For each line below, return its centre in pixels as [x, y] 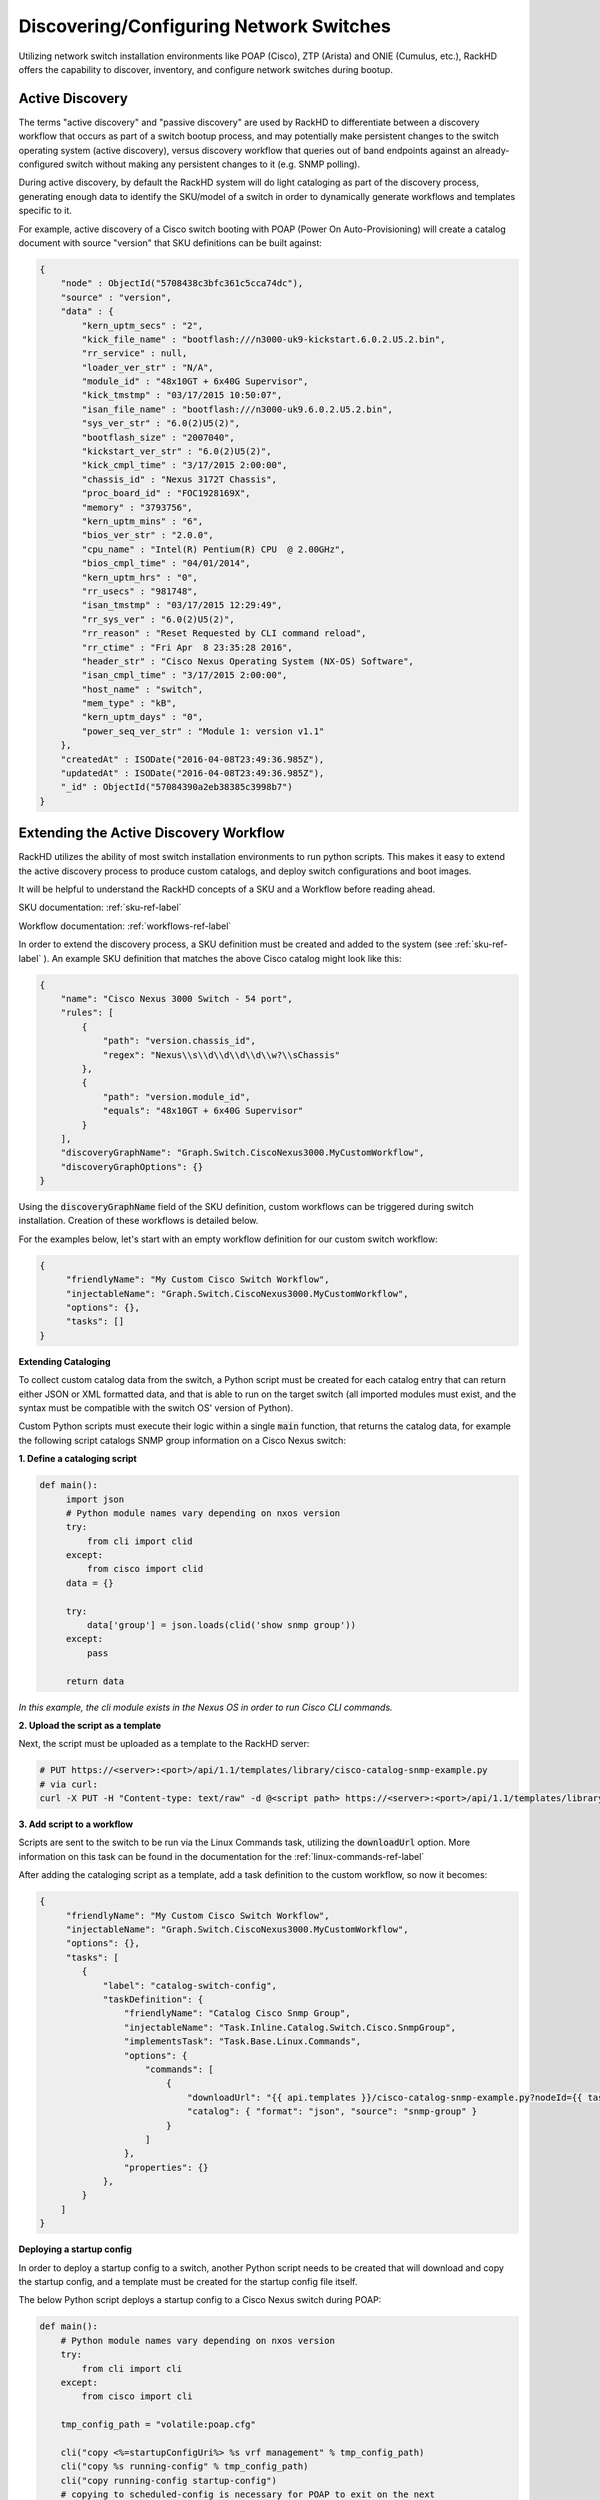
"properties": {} [166, 2167]
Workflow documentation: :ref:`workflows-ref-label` [125, 926]
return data [95, 1681]
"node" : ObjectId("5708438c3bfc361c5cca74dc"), [182, 283]
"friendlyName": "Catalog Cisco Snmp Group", [237, 2013]
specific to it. [45, 211]
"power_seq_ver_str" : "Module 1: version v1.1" [203, 731]
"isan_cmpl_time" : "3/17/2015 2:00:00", [184, 675]
